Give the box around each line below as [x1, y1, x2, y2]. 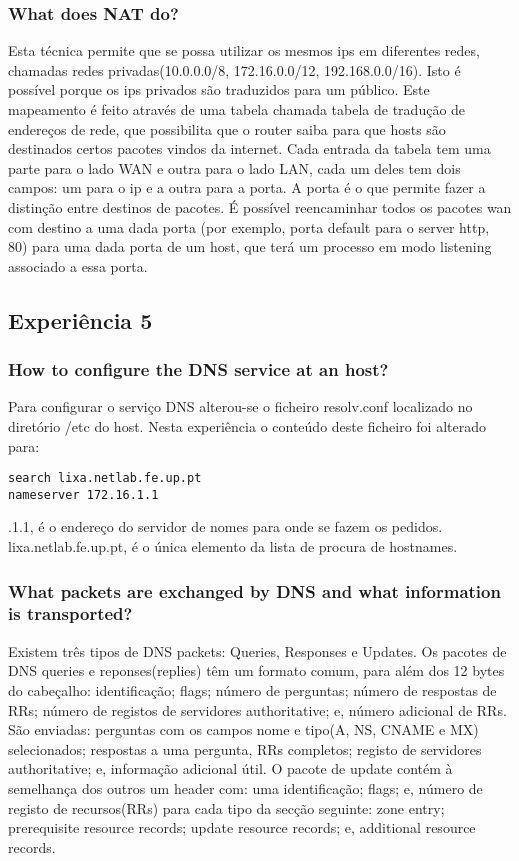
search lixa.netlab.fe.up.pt [8, 471, 202, 486]
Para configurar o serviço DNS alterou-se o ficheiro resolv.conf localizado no [8, 396, 473, 417]
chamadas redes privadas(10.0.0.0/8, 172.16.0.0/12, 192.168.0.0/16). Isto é [8, 59, 461, 80]
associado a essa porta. [8, 255, 148, 276]
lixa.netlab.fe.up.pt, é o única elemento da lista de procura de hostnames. [8, 536, 458, 557]
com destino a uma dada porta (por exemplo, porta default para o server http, [8, 216, 490, 237]
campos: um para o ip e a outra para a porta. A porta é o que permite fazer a [8, 177, 486, 198]
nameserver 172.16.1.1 [8, 487, 159, 502]
